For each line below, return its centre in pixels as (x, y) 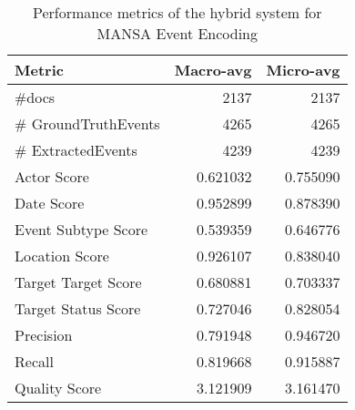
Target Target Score (78, 282)
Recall (34, 361)
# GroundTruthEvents (87, 123)
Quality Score (58, 388)
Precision (44, 335)
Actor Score (52, 176)
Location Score (62, 256)
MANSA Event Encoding (177, 33)
